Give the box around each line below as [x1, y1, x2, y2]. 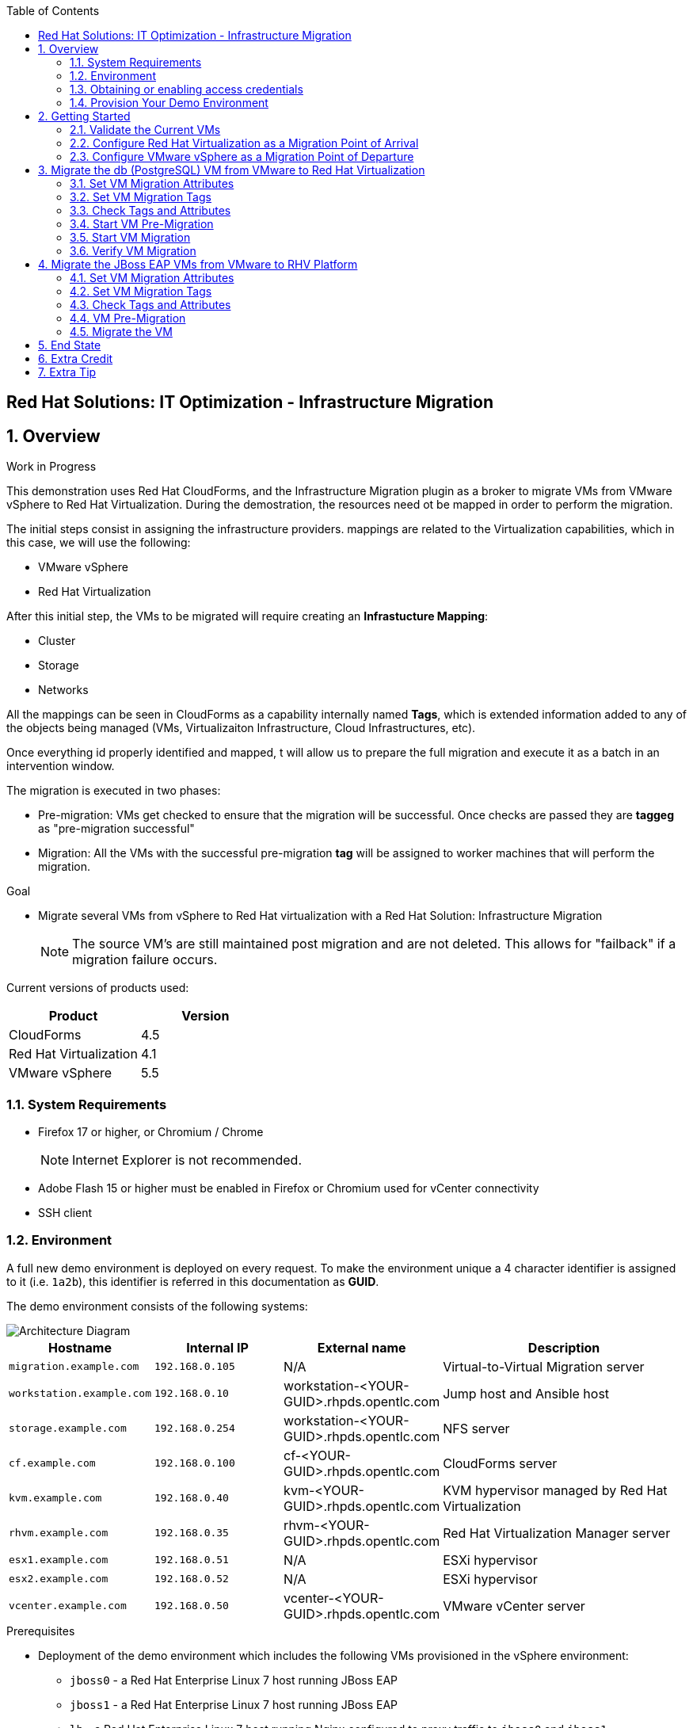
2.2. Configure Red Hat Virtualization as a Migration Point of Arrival [70, 136, 419, 150]
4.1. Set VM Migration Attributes [70, 271, 234, 284]
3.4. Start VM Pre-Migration [70, 217, 214, 231]
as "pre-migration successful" [38, 822, 195, 836]
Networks [38, 683, 89, 697]
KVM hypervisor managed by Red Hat [443, 1482, 668, 1498]
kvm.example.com [9, 1492, 102, 1505]
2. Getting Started [38, 109, 131, 123]
